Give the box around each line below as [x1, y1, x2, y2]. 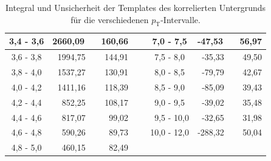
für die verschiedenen [70, 13, 149, 26]
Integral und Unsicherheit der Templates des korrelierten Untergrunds [5, 1, 266, 13]
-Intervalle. [160, 13, 201, 26]
